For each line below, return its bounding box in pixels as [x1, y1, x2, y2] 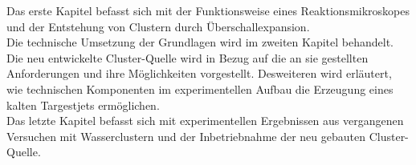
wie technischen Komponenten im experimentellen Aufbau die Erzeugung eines [6, 80, 394, 97]
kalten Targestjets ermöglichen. [6, 96, 160, 113]
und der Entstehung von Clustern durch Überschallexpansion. [6, 18, 310, 34]
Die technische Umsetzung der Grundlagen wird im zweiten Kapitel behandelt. [6, 34, 394, 50]
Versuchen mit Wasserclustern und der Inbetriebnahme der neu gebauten [6, 127, 366, 144]
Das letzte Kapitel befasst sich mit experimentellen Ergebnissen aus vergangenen [6, 112, 404, 129]
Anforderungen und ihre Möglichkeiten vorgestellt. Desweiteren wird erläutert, [6, 65, 392, 82]
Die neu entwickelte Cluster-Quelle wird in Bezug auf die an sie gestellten [6, 49, 369, 66]
